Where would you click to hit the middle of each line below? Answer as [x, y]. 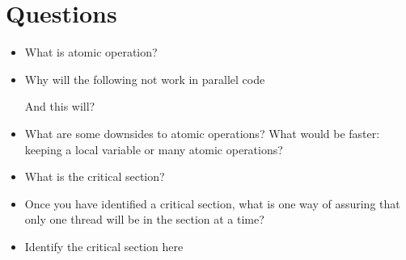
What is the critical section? [95, 176]
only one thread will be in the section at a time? [144, 219]
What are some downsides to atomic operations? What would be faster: [202, 133]
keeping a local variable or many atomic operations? [154, 149]
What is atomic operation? [91, 52]
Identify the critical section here [104, 246]
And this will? [60, 106]
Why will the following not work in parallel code [145, 79]
